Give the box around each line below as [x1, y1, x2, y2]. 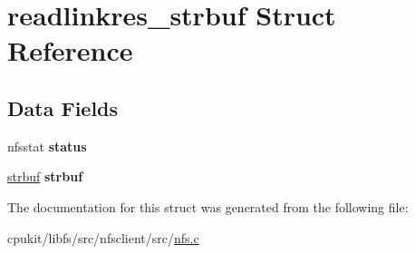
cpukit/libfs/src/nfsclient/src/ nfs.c [7, 228, 199, 247]
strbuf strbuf [7, 167, 83, 186]
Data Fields [7, 93, 119, 122]
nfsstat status [7, 136, 87, 155]
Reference [7, 32, 133, 69]
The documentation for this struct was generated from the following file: [7, 197, 409, 216]
